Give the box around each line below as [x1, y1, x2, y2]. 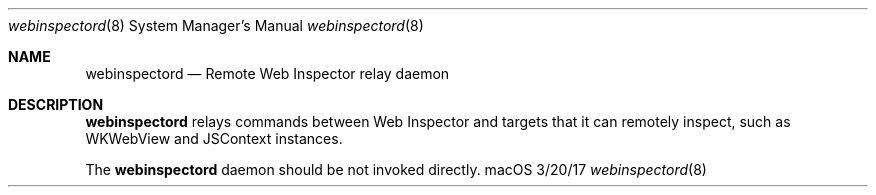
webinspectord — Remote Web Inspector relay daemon [85, 65, 450, 82]
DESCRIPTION [8, 96, 104, 113]
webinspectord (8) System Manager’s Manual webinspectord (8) [8, 17, 424, 34]
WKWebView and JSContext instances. [85, 130, 343, 147]
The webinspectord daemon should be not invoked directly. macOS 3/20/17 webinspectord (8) [85, 161, 707, 178]
